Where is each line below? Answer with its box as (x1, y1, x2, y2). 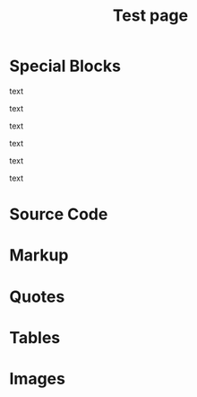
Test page (112, 5, 189, 26)
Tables (9, 327, 61, 348)
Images (9, 368, 65, 389)
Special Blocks (9, 56, 121, 76)
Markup (9, 245, 69, 266)
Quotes (9, 287, 65, 306)
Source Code (9, 204, 108, 225)
